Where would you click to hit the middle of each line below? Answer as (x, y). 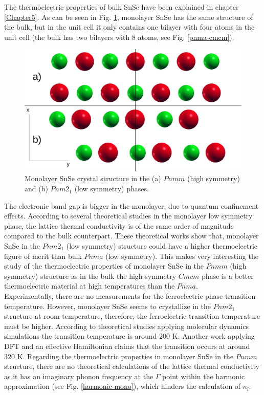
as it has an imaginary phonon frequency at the (79, 376)
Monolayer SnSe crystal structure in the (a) (93, 178)
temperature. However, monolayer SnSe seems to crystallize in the (108, 306)
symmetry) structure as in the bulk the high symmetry (90, 276)
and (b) (36, 189)
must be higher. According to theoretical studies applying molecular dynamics (127, 326)
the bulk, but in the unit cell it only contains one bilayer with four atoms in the (129, 27)
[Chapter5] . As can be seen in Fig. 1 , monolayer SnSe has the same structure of (129, 17)
